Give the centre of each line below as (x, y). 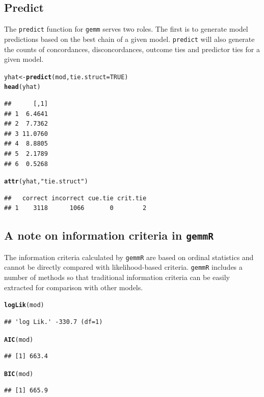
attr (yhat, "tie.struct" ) (46, 182)
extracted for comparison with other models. (74, 287)
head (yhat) (22, 87)
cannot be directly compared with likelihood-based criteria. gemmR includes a (123, 267)
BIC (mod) (19, 374)
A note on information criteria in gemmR (109, 235)
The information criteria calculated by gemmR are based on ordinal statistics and (129, 257)
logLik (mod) (24, 305)
